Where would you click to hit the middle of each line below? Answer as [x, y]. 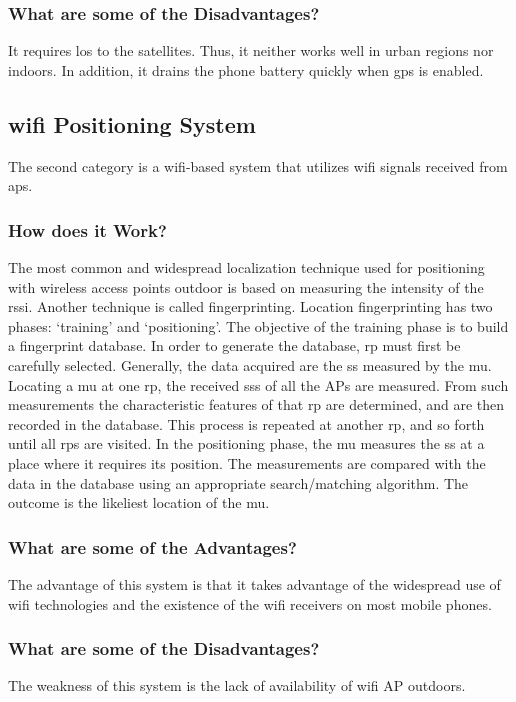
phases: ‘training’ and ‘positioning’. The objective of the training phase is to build [258, 325]
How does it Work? [87, 229]
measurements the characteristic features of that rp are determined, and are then [256, 404]
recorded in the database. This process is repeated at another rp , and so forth [246, 423]
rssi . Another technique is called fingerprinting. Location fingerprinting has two [250, 306]
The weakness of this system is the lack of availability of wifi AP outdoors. [237, 685]
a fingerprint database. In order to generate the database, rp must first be [234, 345]
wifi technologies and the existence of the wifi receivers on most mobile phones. [250, 603]
